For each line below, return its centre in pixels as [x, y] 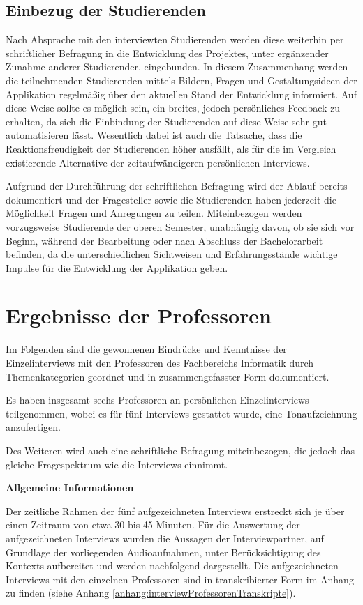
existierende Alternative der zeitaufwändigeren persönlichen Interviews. [158, 162]
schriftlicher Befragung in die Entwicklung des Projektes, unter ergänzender [167, 53]
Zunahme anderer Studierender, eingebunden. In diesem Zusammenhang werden [177, 67]
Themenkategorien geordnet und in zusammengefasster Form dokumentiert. [168, 376]
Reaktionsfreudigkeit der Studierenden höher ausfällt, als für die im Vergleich [171, 148]
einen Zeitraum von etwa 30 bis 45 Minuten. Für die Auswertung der [153, 524]
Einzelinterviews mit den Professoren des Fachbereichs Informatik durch [160, 363]
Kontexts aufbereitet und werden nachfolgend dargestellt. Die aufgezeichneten [172, 566]
